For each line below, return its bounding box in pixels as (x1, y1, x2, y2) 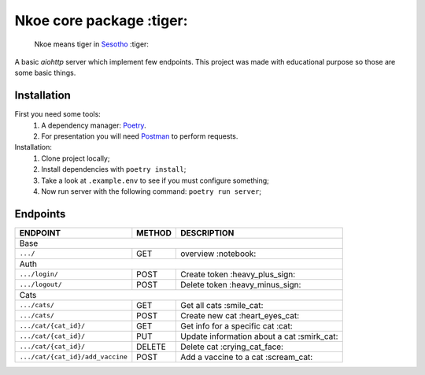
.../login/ (19, 270, 59, 279)
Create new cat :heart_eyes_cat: (179, 310, 300, 321)
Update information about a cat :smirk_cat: (179, 331, 338, 342)
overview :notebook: (179, 248, 257, 259)
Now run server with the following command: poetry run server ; (41, 186, 262, 196)
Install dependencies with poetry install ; (41, 165, 187, 174)
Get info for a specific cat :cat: (179, 320, 293, 331)
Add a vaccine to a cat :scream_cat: (179, 351, 313, 362)
